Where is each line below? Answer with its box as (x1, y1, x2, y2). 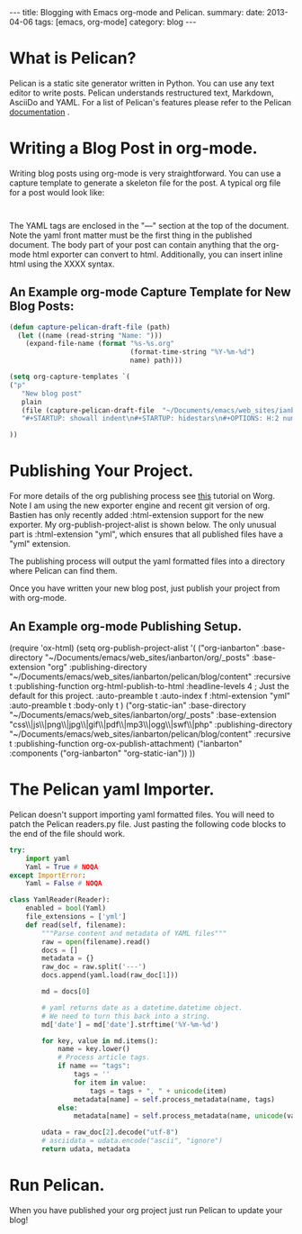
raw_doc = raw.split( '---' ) (41, 962, 147, 972)
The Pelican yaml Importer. (9, 779, 215, 800)
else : (57, 1103, 78, 1112)
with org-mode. (9, 593, 67, 603)
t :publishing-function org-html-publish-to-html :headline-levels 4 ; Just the (9, 680, 289, 691)
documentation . (9, 106, 70, 117)
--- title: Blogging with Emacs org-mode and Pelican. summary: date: (9, 7, 265, 17)
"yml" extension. (9, 539, 71, 549)
